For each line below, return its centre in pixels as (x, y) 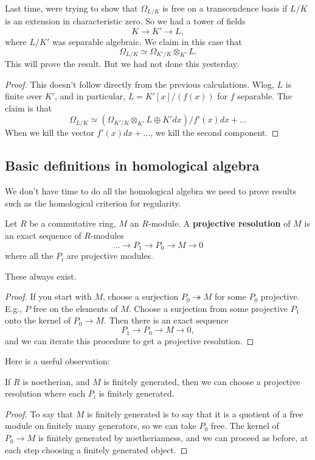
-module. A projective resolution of (219, 223)
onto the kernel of (38, 320)
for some (230, 296)
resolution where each (45, 393)
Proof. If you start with (48, 296)
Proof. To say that (39, 413)
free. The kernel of (245, 426)
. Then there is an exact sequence (166, 320)
